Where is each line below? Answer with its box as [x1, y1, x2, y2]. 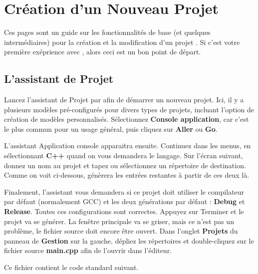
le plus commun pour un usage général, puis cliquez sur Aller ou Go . [4, 123, 218, 134]
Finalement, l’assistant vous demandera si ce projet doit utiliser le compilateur [4, 186, 245, 197]
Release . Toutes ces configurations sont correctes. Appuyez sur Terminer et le [4, 206, 244, 217]
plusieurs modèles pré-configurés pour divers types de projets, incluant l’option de [4, 104, 254, 114]
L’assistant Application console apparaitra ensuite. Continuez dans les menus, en [4, 140, 251, 151]
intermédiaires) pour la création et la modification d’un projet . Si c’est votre [4, 36, 240, 47]
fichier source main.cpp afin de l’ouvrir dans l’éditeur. [4, 245, 172, 256]
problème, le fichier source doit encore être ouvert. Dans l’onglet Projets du [4, 226, 238, 236]
